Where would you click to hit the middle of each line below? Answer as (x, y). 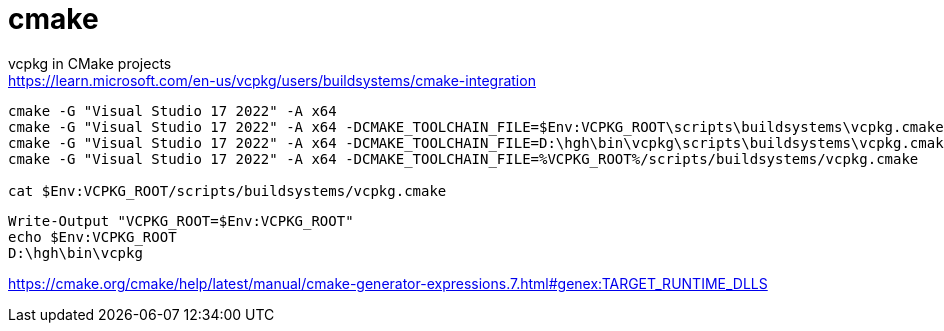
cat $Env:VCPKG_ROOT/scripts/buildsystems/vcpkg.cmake (227, 190)
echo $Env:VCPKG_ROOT (92, 236)
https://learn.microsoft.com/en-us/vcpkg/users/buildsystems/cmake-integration (272, 80)
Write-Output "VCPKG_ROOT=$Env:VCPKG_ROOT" (181, 220)
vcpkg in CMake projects (90, 63)
